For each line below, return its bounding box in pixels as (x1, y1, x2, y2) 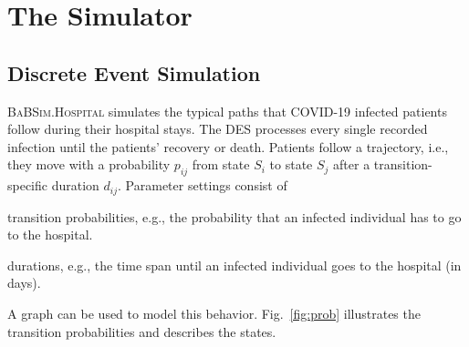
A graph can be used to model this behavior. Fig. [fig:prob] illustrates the (7, 303, 421, 322)
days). (7, 273, 41, 292)
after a (333, 155, 370, 174)
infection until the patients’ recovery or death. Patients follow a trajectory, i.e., (7, 137, 449, 156)
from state (192, 155, 250, 174)
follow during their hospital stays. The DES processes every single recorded (7, 119, 428, 138)
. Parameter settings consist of (118, 176, 287, 195)
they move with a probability (7, 155, 171, 174)
